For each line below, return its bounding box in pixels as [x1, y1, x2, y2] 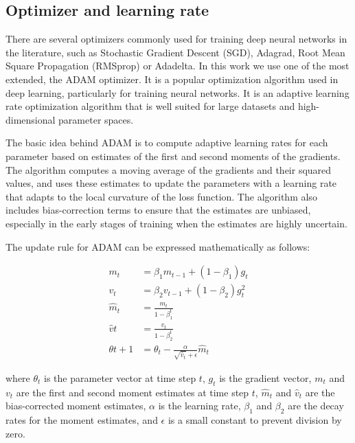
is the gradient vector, [219, 370, 312, 385]
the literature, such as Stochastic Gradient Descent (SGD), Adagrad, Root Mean [5, 45, 345, 59]
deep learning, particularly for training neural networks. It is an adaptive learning [5, 85, 350, 100]
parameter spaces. [58, 112, 134, 126]
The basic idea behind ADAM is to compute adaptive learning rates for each [5, 135, 328, 150]
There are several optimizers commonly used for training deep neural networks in [5, 32, 347, 46]
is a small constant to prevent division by [168, 412, 342, 427]
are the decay [288, 398, 344, 413]
